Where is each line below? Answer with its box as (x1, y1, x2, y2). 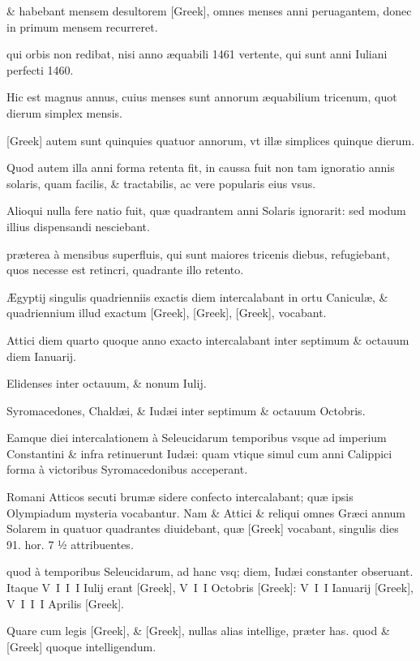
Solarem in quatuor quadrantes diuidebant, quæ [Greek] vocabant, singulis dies (6, 520, 399, 537)
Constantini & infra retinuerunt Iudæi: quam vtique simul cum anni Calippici (6, 444, 392, 461)
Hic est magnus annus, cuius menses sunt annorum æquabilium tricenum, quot (6, 88, 397, 105)
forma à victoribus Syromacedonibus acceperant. (6, 461, 248, 478)
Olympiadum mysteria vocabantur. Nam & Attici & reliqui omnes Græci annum (6, 504, 405, 521)
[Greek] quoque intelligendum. (6, 637, 156, 655)
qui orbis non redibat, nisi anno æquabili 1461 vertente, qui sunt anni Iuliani (6, 45, 388, 62)
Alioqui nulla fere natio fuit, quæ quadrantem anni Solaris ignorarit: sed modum (6, 202, 406, 219)
